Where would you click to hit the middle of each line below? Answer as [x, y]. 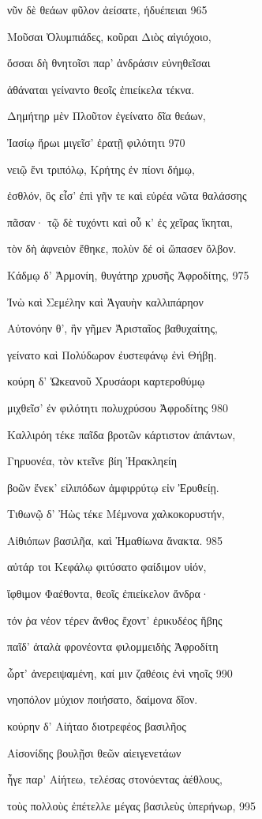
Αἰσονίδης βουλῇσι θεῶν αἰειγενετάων [94, 752]
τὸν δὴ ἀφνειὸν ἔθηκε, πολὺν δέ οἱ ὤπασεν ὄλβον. [122, 248]
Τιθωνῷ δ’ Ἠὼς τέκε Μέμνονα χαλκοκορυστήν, [116, 514]
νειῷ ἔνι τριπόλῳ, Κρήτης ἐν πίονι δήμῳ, [101, 169]
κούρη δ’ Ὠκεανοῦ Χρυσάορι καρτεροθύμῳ [106, 381]
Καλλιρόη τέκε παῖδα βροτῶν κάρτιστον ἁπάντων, [122, 434]
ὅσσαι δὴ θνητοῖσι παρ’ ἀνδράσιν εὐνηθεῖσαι [109, 63]
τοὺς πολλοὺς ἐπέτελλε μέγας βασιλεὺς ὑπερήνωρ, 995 [131, 805]
